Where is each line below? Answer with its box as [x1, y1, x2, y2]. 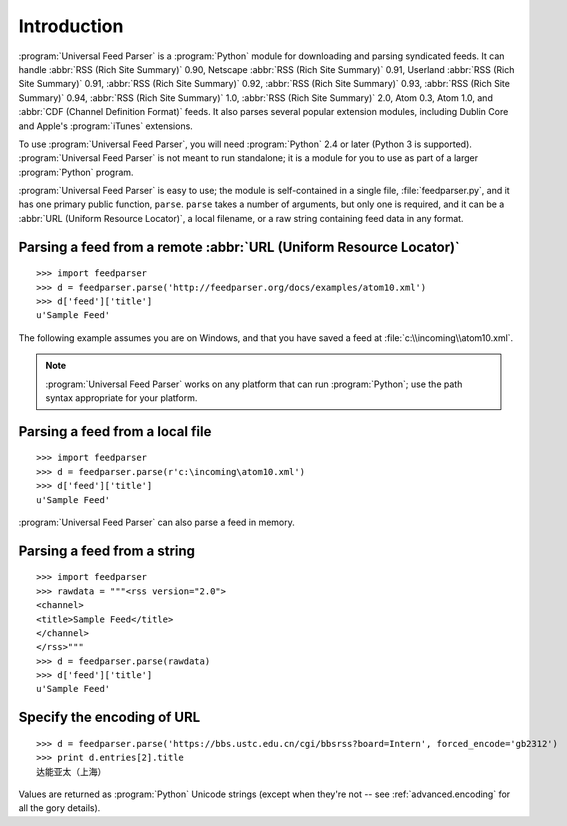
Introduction [18, 15, 124, 37]
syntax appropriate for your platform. [45, 391, 198, 404]
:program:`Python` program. [18, 166, 134, 178]
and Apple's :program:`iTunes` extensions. [18, 120, 194, 132]
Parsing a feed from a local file [18, 423, 212, 440]
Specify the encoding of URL [18, 709, 201, 726]
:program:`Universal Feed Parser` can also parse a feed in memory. [18, 516, 295, 528]
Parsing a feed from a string [18, 542, 195, 559]
